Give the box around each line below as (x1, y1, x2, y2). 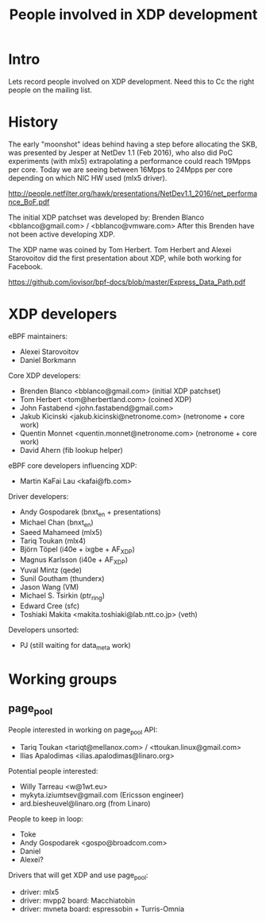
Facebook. (8, 261, 44, 271)
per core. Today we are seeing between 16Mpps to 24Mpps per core (8, 165, 233, 174)
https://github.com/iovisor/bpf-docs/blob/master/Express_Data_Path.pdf (8, 277, 246, 287)
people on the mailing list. (8, 85, 93, 95)
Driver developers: (8, 491, 69, 501)
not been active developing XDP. (8, 229, 115, 239)
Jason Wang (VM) (19, 583, 79, 591)
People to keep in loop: (8, 814, 83, 823)
